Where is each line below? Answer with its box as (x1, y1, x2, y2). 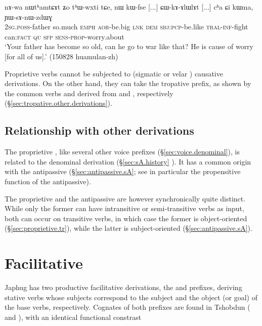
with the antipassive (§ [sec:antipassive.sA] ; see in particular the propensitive (5, 166, 241, 177)
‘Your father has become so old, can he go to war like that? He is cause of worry (5, 41, 253, 52)
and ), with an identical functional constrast (5, 311, 142, 322)
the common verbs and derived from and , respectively (5, 88, 173, 98)
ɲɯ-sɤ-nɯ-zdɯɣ (5, 11, 53, 22)
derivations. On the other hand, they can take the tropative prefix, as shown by (5, 78, 251, 89)
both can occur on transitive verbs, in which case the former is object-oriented (5, 213, 247, 223)
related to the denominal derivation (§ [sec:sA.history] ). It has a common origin (5, 156, 251, 167)
